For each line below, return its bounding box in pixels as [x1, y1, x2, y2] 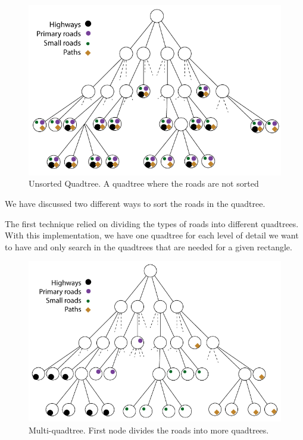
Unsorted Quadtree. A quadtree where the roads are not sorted [29, 177, 259, 190]
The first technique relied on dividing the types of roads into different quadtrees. [5, 217, 299, 230]
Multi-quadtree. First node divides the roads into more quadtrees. [29, 423, 269, 436]
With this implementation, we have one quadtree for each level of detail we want [5, 229, 299, 241]
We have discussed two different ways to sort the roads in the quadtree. [5, 197, 265, 209]
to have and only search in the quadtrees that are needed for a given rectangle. [5, 240, 292, 253]
